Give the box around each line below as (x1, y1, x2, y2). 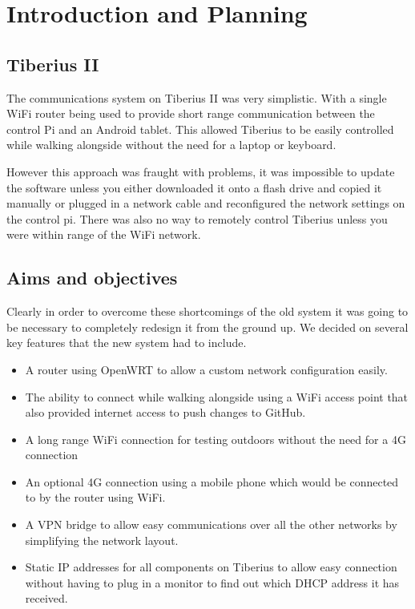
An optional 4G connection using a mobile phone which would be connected (25, 473, 399, 490)
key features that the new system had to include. (6, 334, 247, 351)
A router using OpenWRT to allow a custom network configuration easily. (25, 361, 388, 377)
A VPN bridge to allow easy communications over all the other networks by (25, 516, 397, 533)
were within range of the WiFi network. (6, 226, 201, 243)
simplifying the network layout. (25, 531, 179, 548)
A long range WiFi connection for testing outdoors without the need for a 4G (25, 430, 406, 447)
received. (25, 590, 68, 607)
